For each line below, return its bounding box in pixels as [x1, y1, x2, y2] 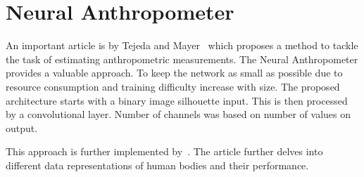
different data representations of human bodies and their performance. [6, 157, 309, 172]
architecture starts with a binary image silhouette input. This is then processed [6, 93, 348, 107]
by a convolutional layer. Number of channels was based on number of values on [6, 107, 351, 122]
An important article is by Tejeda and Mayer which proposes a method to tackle [6, 38, 358, 53]
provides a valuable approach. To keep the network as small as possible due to [6, 65, 343, 80]
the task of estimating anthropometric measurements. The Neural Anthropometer [6, 51, 358, 66]
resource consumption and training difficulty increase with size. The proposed [6, 79, 340, 93]
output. [6, 120, 38, 135]
